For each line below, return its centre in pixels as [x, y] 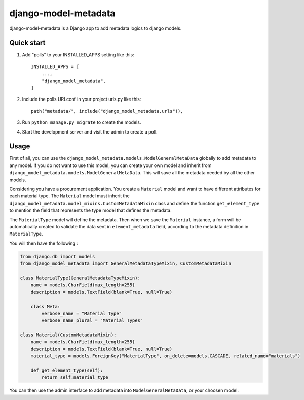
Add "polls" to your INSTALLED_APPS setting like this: [78, 55]
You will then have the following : [44, 243]
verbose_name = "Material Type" [81, 313]
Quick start [27, 43]
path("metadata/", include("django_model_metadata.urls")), [107, 111]
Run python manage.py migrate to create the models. [82, 122]
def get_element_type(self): [67, 370]
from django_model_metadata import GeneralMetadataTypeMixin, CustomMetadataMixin [126, 264]
